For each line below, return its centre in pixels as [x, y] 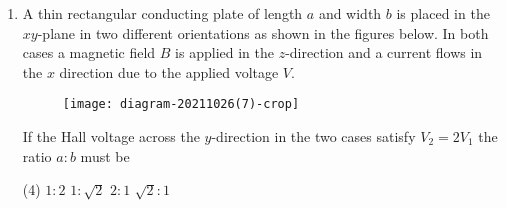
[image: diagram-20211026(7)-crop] [181, 104]
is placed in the [443, 13]
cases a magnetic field [89, 52]
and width [350, 13]
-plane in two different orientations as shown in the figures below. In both [263, 32]
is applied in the [224, 52]
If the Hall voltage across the [111, 136]
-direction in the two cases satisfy [313, 136]
